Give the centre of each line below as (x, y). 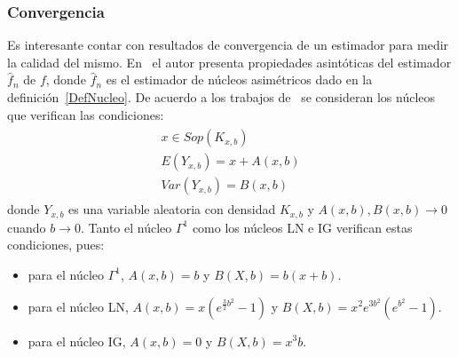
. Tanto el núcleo (126, 227)
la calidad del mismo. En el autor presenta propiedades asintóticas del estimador (229, 62)
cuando (27, 227)
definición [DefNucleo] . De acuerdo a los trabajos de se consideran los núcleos (221, 97)
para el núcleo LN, (78, 306)
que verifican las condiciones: (86, 114)
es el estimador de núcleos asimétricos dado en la (239, 79)
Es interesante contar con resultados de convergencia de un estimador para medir (228, 45)
